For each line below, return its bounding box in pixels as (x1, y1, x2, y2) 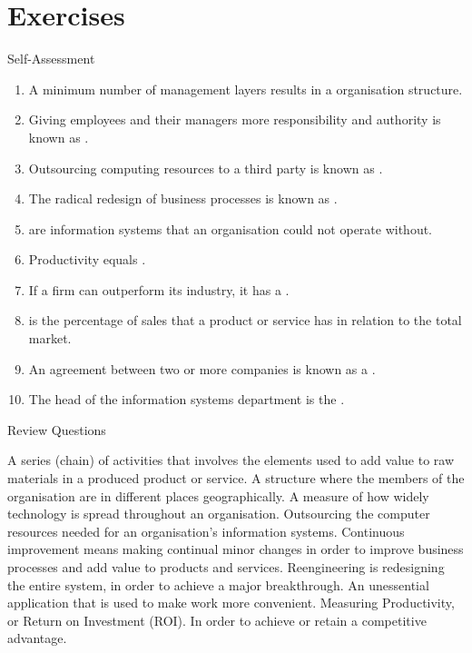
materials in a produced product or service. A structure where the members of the (7, 469, 465, 488)
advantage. (7, 628, 67, 648)
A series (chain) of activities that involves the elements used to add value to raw (7, 450, 455, 470)
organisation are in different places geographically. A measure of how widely (7, 486, 429, 505)
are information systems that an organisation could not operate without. (28, 219, 433, 238)
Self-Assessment (7, 49, 95, 68)
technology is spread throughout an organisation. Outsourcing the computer (7, 504, 430, 523)
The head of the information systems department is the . (28, 390, 345, 409)
